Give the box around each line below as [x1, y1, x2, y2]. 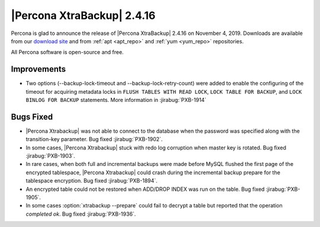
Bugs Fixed [11, 111, 53, 122]
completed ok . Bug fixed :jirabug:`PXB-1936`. [25, 210, 136, 218]
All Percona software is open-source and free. [11, 49, 124, 56]
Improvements [11, 64, 66, 74]
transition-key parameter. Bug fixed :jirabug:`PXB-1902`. [25, 136, 163, 143]
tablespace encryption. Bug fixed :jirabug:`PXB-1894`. [25, 177, 158, 184]
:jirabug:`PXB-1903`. [25, 152, 75, 159]
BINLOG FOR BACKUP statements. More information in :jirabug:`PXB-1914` [25, 97, 207, 104]
